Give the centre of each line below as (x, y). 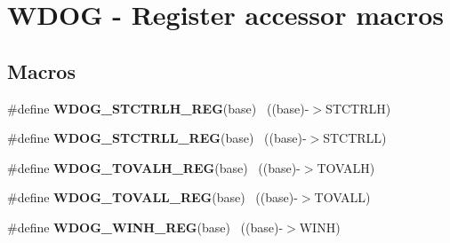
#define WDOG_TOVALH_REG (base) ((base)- (154, 167)
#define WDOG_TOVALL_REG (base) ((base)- (153, 197)
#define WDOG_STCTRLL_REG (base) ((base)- (157, 138)
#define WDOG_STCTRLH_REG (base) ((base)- (158, 108)
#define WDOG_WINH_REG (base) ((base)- (145, 227)
